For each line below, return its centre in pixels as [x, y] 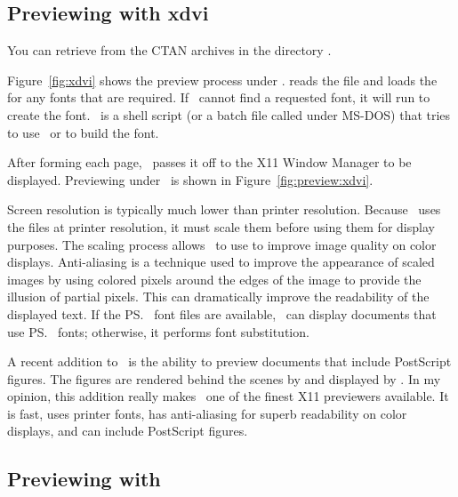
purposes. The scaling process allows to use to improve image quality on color [222, 244]
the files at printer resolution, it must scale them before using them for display [221, 226]
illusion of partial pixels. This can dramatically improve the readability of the [218, 297]
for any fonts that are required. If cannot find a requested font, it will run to [219, 97]
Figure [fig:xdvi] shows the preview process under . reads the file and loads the [222, 80]
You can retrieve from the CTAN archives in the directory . [169, 50]
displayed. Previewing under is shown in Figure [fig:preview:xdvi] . [190, 179]
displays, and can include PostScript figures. [128, 431]
